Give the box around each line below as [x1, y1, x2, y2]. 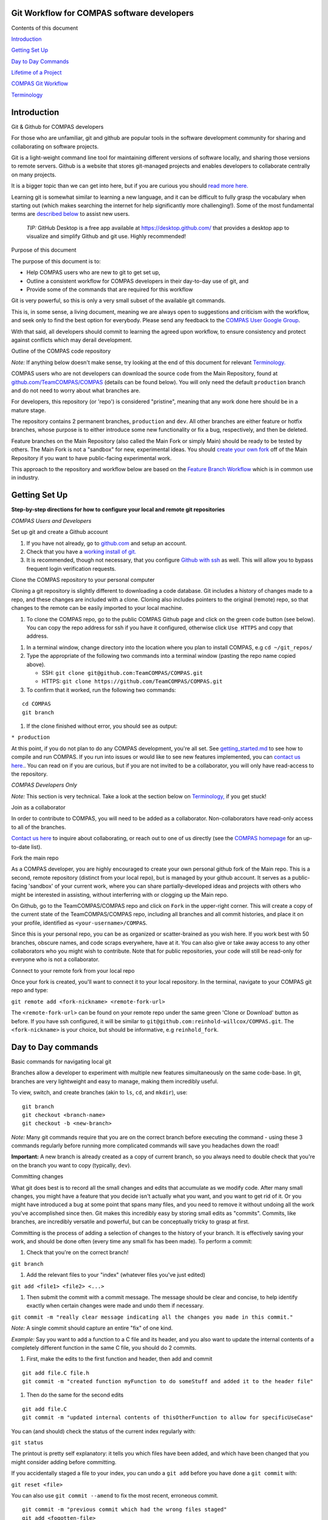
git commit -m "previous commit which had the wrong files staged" [22, 1506, 227, 1513]
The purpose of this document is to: [11, 257, 101, 264]
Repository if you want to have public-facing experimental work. [11, 454, 173, 461]
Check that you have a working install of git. [26, 548, 137, 555]
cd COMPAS [22, 700, 51, 708]
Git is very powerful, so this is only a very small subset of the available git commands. [11, 297, 226, 304]
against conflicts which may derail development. [11, 336, 132, 344]
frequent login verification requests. [26, 565, 117, 572]
